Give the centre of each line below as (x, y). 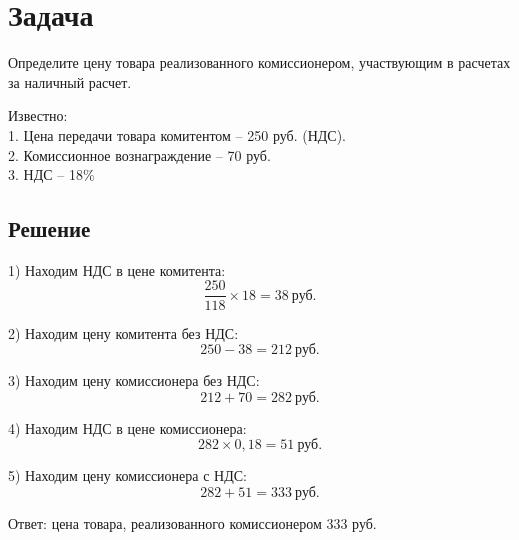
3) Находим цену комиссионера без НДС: (134, 380)
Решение (49, 228)
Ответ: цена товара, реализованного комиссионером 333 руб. (192, 522)
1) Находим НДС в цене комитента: (117, 269)
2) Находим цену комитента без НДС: (123, 332)
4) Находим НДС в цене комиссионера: (127, 427)
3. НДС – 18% (51, 174)
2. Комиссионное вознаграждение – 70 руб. (139, 154)
